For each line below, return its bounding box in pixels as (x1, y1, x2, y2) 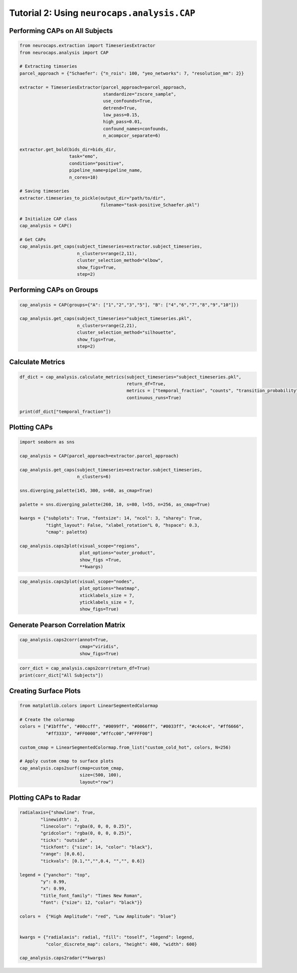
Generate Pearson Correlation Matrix (9, 620, 126, 629)
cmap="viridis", (79, 644, 119, 650)
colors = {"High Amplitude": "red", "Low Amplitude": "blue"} (19, 914, 177, 919)
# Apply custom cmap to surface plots (19, 758, 114, 764)
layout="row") (79, 779, 114, 785)
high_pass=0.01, (103, 119, 143, 125)
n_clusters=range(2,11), (77, 251, 137, 256)
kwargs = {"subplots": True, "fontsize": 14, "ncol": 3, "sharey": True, (19, 515, 202, 521)
